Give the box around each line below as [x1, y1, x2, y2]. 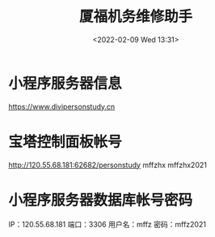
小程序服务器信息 [8, 74, 123, 93]
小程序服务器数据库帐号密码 [8, 191, 193, 209]
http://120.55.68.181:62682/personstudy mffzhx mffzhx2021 [8, 160, 208, 170]
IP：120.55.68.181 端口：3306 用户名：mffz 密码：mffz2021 [8, 219, 206, 229]
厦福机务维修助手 [78, 7, 192, 26]
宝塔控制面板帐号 [8, 132, 123, 151]
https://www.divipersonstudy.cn [8, 101, 116, 111]
